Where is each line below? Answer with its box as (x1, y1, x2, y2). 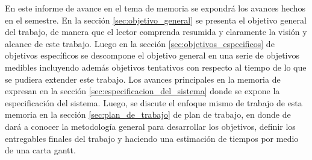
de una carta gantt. (5, 144, 76, 156)
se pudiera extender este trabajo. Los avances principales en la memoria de (5, 72, 281, 85)
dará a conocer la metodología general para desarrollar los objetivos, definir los (5, 120, 296, 132)
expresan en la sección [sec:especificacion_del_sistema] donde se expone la (5, 85, 280, 97)
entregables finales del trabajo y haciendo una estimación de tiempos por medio (5, 132, 299, 144)
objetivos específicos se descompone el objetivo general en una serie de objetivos (5, 49, 300, 62)
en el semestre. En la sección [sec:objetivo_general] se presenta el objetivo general (5, 13, 307, 26)
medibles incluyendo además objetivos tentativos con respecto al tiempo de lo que (5, 60, 307, 73)
